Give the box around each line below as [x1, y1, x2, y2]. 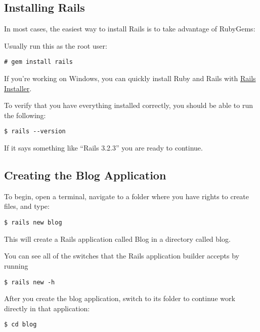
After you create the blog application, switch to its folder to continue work [4, 293, 235, 304]
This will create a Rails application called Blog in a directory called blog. [4, 233, 231, 244]
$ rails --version [4, 128, 66, 135]
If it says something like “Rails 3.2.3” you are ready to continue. [4, 142, 203, 153]
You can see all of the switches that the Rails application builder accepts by [4, 250, 239, 261]
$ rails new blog [4, 219, 62, 227]
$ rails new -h [4, 278, 55, 286]
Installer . [4, 83, 32, 93]
